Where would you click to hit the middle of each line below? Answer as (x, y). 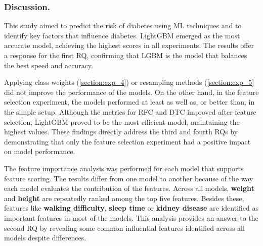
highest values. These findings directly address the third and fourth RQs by (121, 132)
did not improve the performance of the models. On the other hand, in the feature (131, 92)
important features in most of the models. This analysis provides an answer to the (131, 217)
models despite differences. (45, 238)
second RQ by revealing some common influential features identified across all (124, 228)
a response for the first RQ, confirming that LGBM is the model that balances (126, 55)
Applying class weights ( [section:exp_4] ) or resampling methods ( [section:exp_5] (129, 82)
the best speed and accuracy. (49, 65)
